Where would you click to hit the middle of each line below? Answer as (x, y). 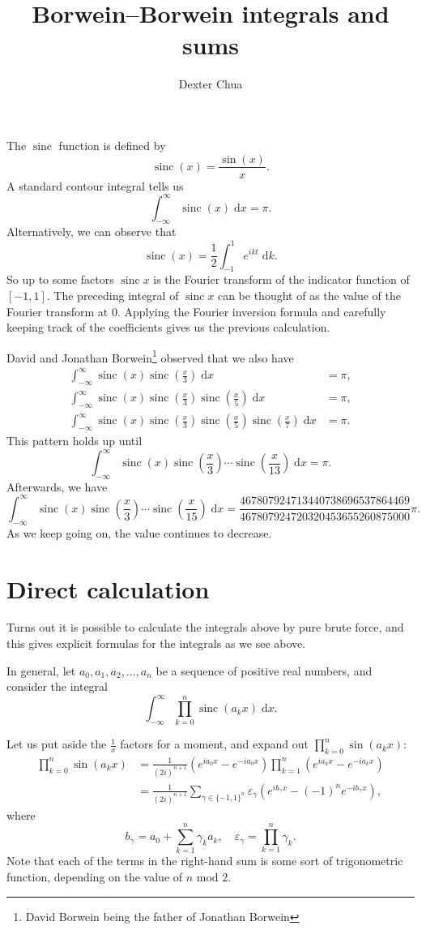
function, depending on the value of (95, 877)
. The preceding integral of (113, 295)
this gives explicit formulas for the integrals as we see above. (156, 643)
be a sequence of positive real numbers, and (264, 670)
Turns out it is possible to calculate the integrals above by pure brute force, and (205, 627)
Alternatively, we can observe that (92, 231)
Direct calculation (108, 588)
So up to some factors (60, 279)
